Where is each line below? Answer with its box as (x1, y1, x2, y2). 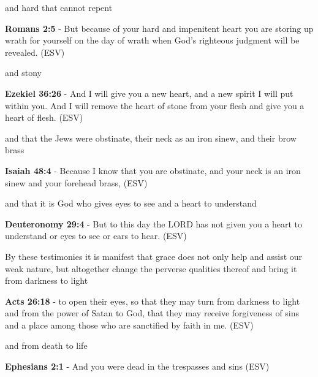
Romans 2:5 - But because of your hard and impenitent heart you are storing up (5, 21, 314, 34)
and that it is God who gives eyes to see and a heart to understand (5, 197, 257, 210)
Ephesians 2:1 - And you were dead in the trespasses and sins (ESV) (5, 360, 270, 373)
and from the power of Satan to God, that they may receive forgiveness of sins (5, 307, 300, 319)
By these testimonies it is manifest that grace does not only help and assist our (5, 249, 303, 262)
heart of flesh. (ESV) (5, 111, 83, 124)
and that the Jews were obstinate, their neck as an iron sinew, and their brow (5, 131, 297, 144)
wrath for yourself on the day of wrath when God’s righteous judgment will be (5, 34, 300, 47)
